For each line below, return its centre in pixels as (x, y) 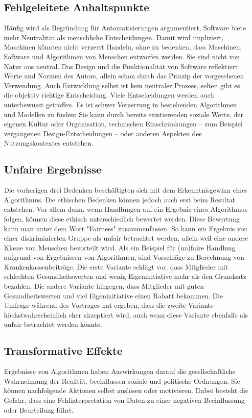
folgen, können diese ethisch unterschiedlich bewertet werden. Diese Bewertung (122, 218)
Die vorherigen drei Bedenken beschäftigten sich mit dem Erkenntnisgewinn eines (126, 190)
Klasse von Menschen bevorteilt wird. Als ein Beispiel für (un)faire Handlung (120, 247)
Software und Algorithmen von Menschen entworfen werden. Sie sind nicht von (122, 56)
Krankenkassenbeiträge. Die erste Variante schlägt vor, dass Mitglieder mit (116, 266)
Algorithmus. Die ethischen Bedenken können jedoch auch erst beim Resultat (120, 199)
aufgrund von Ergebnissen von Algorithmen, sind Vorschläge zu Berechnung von (124, 257)
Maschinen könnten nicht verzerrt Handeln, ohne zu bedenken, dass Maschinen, (123, 47)
